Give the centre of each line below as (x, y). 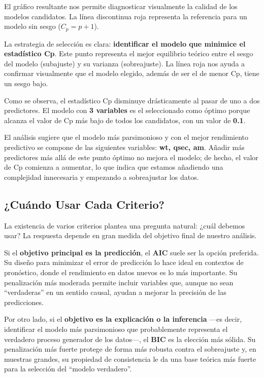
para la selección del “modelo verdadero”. (68, 369)
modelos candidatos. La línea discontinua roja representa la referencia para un (126, 16)
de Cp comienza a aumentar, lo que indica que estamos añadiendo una (114, 167)
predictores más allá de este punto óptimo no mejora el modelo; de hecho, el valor (131, 157)
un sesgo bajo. (26, 83)
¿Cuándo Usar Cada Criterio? (84, 204)
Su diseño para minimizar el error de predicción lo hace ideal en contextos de (124, 262)
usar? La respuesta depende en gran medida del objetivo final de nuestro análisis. (130, 235)
